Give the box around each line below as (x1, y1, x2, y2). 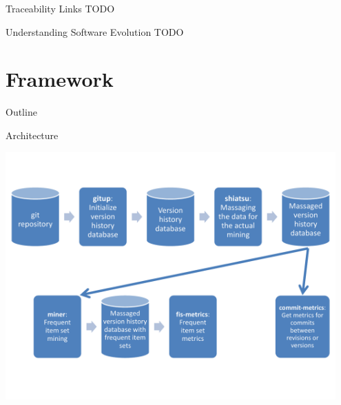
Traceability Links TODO (6, 1, 115, 15)
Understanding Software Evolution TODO (6, 24, 184, 39)
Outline (6, 105, 37, 119)
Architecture (6, 127, 59, 142)
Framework (6, 65, 114, 93)
